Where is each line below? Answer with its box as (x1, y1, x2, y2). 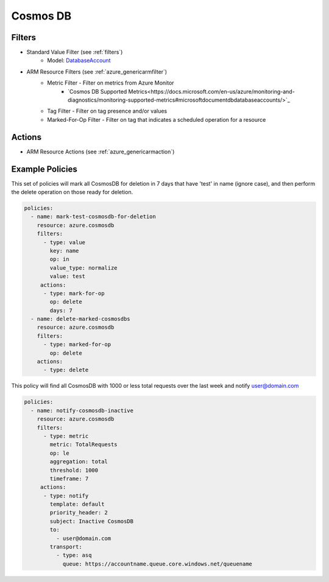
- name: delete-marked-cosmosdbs (30, 315, 130, 323)
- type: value (43, 239, 85, 246)
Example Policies (11, 164, 77, 174)
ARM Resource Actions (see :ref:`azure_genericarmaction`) (26, 148, 175, 155)
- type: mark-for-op (43, 290, 105, 296)
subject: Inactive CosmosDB (49, 517, 134, 525)
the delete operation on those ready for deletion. (11, 189, 133, 195)
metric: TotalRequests (49, 441, 118, 448)
